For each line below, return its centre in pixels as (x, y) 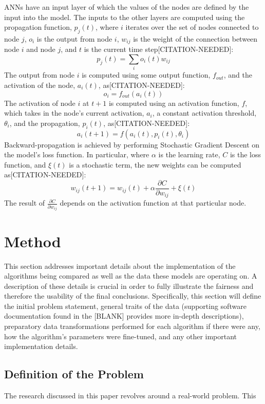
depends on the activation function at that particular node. (153, 203)
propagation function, (38, 27)
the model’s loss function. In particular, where (77, 154)
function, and (25, 164)
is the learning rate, (189, 154)
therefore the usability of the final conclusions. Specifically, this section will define (133, 296)
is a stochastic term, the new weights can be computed (155, 164)
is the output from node (74, 38)
